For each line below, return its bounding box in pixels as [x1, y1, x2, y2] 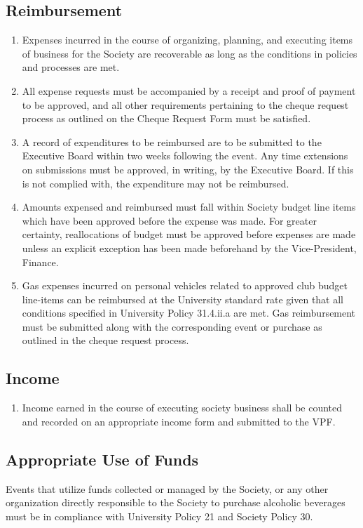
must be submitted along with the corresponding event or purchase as [22, 319, 322, 334]
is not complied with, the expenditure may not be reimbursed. [22, 176, 289, 190]
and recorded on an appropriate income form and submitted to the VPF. [22, 414, 336, 428]
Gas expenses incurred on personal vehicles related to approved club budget [22, 278, 348, 293]
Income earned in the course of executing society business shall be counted [22, 400, 343, 415]
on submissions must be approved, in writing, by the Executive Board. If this [22, 161, 354, 176]
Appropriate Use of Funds [6, 448, 199, 470]
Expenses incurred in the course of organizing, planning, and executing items [22, 32, 353, 47]
